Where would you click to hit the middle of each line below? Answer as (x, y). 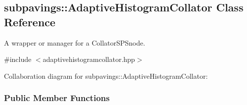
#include (18, 59)
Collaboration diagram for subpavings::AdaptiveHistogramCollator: (106, 76)
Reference (30, 22)
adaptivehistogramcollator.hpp (89, 59)
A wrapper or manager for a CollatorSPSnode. (75, 42)
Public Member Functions (57, 98)
